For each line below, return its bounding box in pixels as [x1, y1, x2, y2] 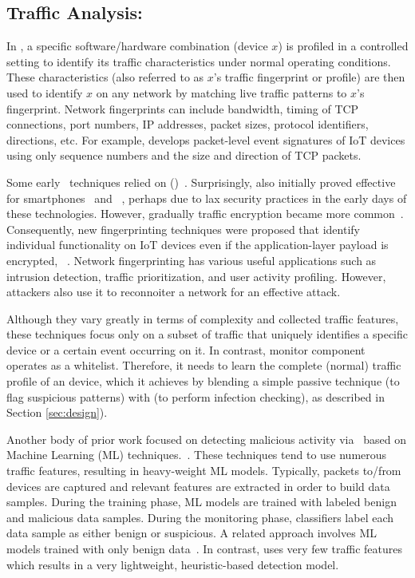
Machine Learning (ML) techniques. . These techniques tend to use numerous [6, 446, 387, 463]
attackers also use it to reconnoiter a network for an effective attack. [6, 283, 341, 300]
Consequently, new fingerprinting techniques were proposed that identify [6, 220, 360, 237]
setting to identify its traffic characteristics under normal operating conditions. [6, 53, 391, 69]
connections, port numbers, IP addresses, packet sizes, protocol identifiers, [6, 116, 369, 133]
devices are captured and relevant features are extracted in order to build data [6, 477, 390, 494]
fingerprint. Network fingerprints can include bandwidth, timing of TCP [6, 100, 359, 117]
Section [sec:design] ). [6, 404, 108, 421]
